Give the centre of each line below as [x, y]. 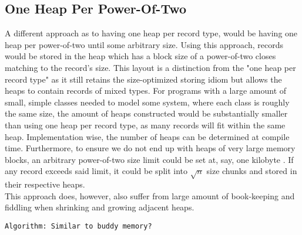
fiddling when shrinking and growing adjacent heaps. [100, 207]
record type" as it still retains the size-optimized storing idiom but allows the [143, 79]
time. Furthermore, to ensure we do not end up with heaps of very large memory [150, 148]
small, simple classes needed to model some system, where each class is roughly [147, 102]
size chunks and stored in [252, 171]
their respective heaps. [45, 184]
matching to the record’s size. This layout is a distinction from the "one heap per [150, 67]
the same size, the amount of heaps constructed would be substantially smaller [146, 113]
